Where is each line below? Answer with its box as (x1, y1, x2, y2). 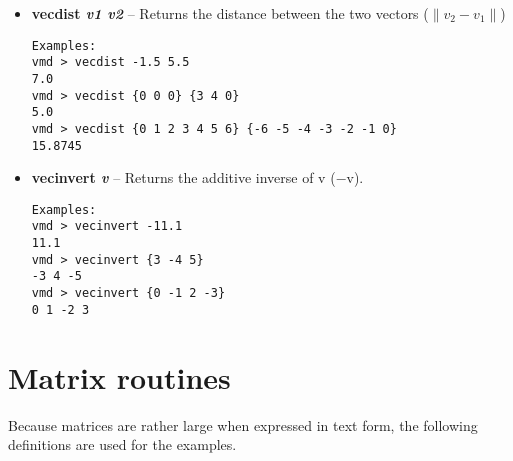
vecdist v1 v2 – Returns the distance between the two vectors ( (31, 3, 429, 23)
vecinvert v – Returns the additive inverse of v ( (31, 167, 336, 188)
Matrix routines (8, 356, 231, 397)
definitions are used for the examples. (8, 434, 237, 455)
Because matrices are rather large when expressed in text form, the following (8, 414, 478, 435)
